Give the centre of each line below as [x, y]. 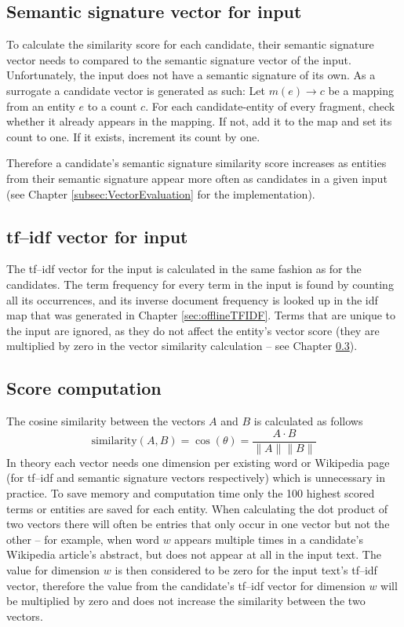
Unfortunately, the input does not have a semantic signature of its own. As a [191, 75]
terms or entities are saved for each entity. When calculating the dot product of [197, 508]
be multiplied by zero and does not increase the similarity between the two [186, 601]
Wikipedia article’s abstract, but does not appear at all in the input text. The [194, 554]
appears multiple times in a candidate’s [269, 539]
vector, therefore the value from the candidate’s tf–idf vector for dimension [186, 585]
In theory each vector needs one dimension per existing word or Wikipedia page [198, 462]
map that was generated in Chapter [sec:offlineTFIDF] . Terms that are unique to [201, 315]
